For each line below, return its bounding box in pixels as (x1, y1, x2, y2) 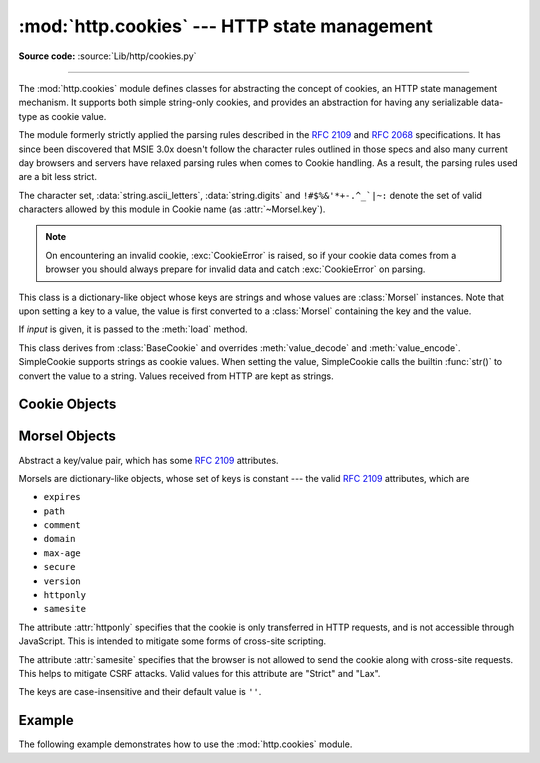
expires (43, 491, 82, 503)
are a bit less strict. (18, 171, 97, 183)
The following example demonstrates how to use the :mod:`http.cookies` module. (18, 738, 353, 750)
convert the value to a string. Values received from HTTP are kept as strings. (18, 370, 334, 382)
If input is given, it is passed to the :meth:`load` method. (18, 323, 249, 335)
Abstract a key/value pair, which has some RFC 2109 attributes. (18, 454, 279, 466)
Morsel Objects (18, 428, 117, 445)
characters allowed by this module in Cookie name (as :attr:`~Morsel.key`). (18, 203, 326, 215)
